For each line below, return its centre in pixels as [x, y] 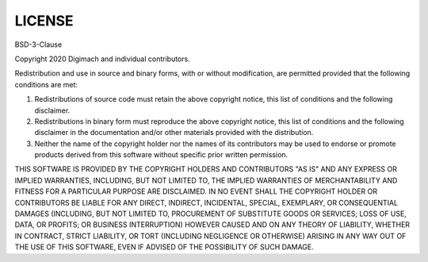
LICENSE [44, 21]
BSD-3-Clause [38, 44]
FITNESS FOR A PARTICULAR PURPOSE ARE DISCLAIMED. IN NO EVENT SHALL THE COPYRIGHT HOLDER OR [196, 191]
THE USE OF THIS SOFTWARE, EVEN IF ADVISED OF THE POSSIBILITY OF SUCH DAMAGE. [164, 247]
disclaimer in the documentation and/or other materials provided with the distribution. [174, 133]
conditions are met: [46, 84]
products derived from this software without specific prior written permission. [161, 155]
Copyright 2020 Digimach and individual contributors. [102, 59]
